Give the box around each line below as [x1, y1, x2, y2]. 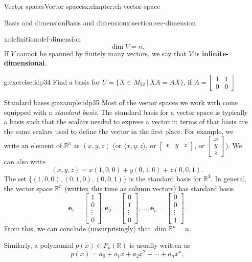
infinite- [202, 48, 229, 58]
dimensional [4, 58, 45, 68]
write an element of [4, 140, 62, 151]
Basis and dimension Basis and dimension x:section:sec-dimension [4, 17, 196, 27]
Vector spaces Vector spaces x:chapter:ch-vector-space [4, 1, 160, 11]
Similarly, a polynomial [4, 240, 73, 250]
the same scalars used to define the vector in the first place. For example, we [4, 126, 233, 136]
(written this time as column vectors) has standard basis [64, 183, 234, 193]
